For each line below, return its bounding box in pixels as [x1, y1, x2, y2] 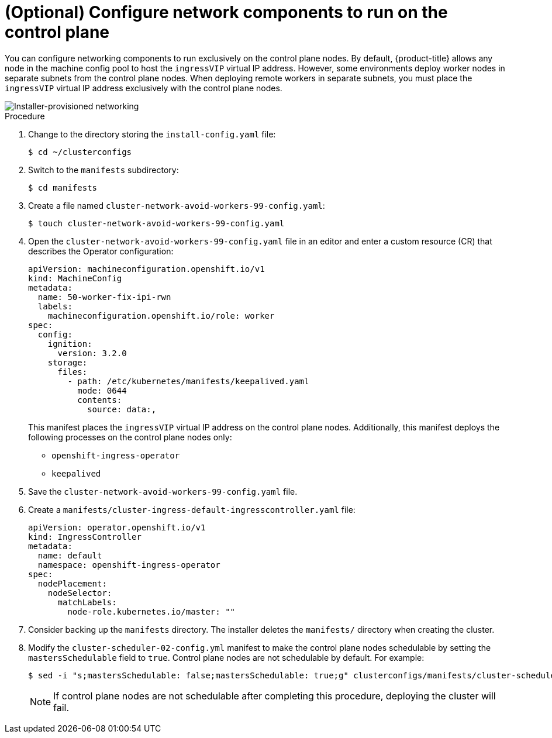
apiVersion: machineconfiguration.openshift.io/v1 [28, 264, 265, 274]
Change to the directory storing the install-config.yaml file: [28, 129, 276, 139]
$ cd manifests [28, 182, 98, 192]
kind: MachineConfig [28, 273, 122, 283]
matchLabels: [57, 597, 117, 607]
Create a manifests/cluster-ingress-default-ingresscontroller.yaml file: [28, 504, 356, 515]
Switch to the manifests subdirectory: [28, 164, 179, 175]
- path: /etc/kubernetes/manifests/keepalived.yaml [67, 376, 309, 386]
